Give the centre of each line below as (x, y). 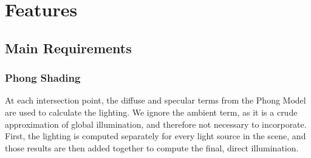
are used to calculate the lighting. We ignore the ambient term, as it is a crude (151, 112)
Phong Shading (43, 78)
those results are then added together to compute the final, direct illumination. (152, 147)
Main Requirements (68, 48)
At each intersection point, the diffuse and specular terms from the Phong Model (155, 100)
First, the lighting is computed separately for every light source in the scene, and (155, 136)
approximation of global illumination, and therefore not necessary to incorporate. (156, 124)
